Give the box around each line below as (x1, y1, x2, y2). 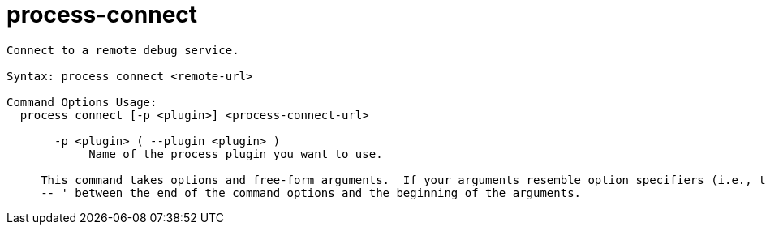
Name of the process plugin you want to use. (88, 147, 383, 160)
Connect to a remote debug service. (6, 43, 239, 57)
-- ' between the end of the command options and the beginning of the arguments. (41, 186, 582, 199)
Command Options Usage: (6, 95, 157, 109)
